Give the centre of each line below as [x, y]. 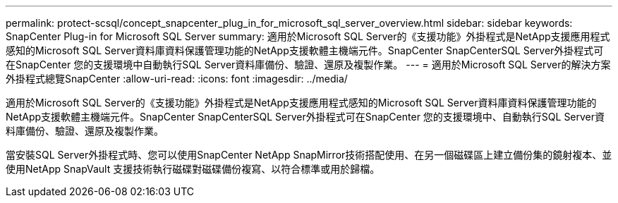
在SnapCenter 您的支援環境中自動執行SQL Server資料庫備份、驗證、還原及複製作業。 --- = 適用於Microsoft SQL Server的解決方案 [308, 64]
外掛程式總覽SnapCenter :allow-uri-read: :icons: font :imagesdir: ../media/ [177, 79]
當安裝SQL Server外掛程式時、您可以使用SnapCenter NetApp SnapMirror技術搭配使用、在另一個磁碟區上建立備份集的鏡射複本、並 [309, 155]
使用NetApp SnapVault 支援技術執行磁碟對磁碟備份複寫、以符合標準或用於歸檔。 [193, 169]
